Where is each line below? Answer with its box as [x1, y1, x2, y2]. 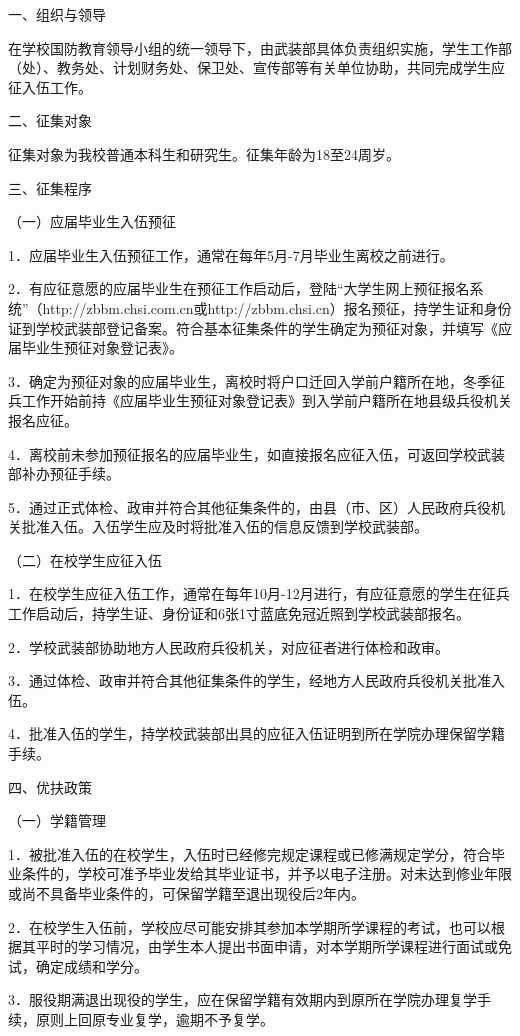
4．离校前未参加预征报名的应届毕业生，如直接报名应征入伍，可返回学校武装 [8, 443, 505, 464]
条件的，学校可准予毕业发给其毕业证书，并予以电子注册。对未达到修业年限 [21, 863, 512, 884]
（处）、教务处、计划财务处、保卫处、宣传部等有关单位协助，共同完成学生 [8, 57, 491, 78]
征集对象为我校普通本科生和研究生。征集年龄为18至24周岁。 [8, 143, 400, 164]
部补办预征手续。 [8, 463, 120, 484]
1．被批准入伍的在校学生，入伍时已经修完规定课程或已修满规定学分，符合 [8, 843, 491, 864]
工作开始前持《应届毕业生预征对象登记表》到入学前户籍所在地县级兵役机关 [21, 390, 512, 411]
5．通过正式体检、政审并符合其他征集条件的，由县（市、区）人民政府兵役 [8, 496, 491, 517]
